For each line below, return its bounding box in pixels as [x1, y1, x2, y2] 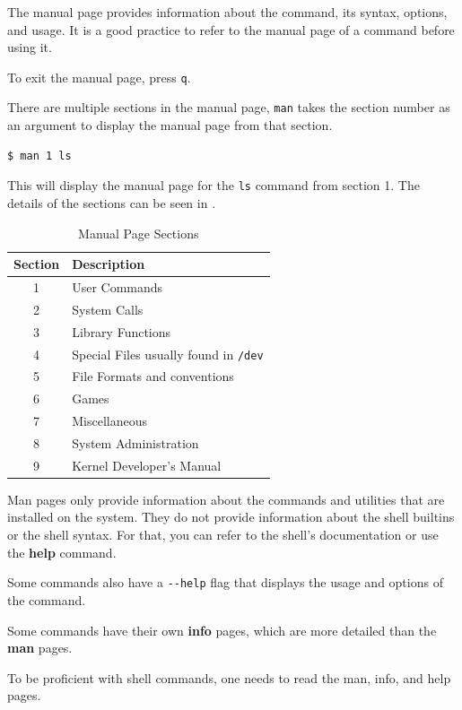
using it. [7, 38, 52, 56]
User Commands [72, 277, 163, 296]
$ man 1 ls [7, 149, 72, 162]
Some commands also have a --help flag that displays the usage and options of [7, 573, 443, 592]
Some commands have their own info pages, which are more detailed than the [7, 620, 437, 639]
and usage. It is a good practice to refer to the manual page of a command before [7, 20, 455, 39]
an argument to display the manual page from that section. [7, 116, 333, 134]
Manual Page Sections [78, 223, 199, 242]
